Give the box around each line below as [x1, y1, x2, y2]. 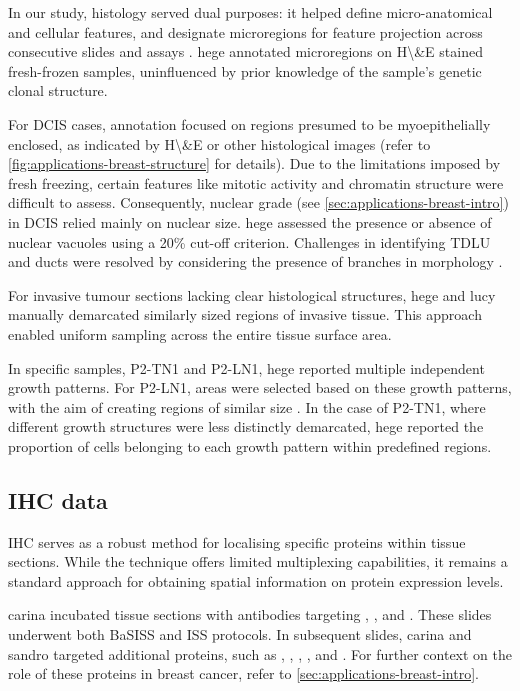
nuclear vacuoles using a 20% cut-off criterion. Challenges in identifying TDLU [8, 231, 491, 252]
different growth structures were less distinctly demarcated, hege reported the [8, 416, 484, 437]
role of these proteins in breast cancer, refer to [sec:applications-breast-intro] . [8, 663, 479, 684]
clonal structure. [8, 80, 108, 101]
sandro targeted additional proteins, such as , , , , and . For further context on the [8, 643, 513, 664]
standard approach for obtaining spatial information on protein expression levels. [8, 570, 504, 591]
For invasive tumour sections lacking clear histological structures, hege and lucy [8, 284, 496, 305]
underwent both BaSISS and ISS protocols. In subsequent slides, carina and [8, 624, 472, 645]
